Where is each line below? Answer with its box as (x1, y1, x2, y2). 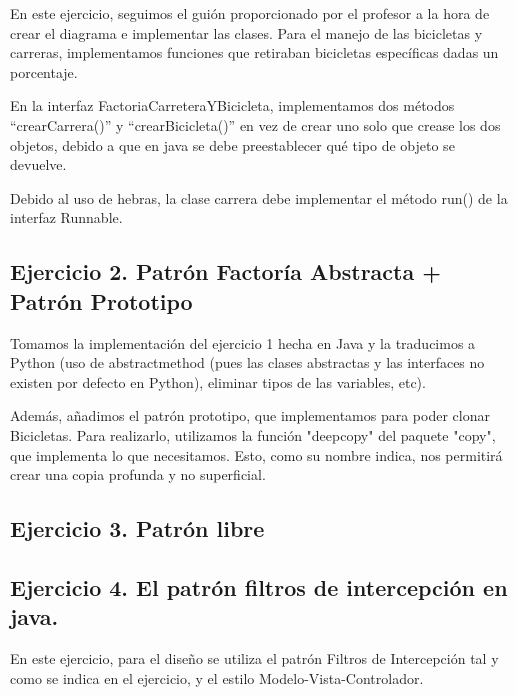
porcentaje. (10, 61, 78, 82)
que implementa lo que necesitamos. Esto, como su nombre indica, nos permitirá (10, 444, 503, 465)
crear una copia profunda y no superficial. (10, 464, 266, 485)
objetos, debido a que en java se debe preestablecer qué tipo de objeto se (10, 134, 455, 155)
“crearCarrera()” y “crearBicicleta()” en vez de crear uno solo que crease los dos (10, 114, 501, 135)
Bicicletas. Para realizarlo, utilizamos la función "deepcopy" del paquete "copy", (10, 424, 496, 445)
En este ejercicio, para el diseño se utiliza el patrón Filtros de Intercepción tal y (10, 648, 499, 669)
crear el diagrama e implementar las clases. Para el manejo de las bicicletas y (10, 22, 483, 43)
